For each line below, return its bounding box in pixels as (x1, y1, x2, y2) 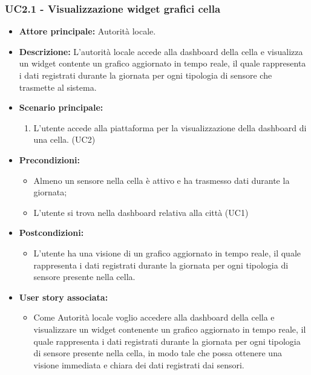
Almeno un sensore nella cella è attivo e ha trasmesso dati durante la (33, 174, 290, 186)
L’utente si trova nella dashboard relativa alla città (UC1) (33, 206, 249, 218)
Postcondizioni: (19, 226, 84, 239)
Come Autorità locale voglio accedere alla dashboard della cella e (33, 311, 275, 324)
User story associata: (19, 290, 108, 303)
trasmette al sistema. (19, 80, 97, 93)
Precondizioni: (19, 153, 80, 166)
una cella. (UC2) (33, 133, 96, 146)
